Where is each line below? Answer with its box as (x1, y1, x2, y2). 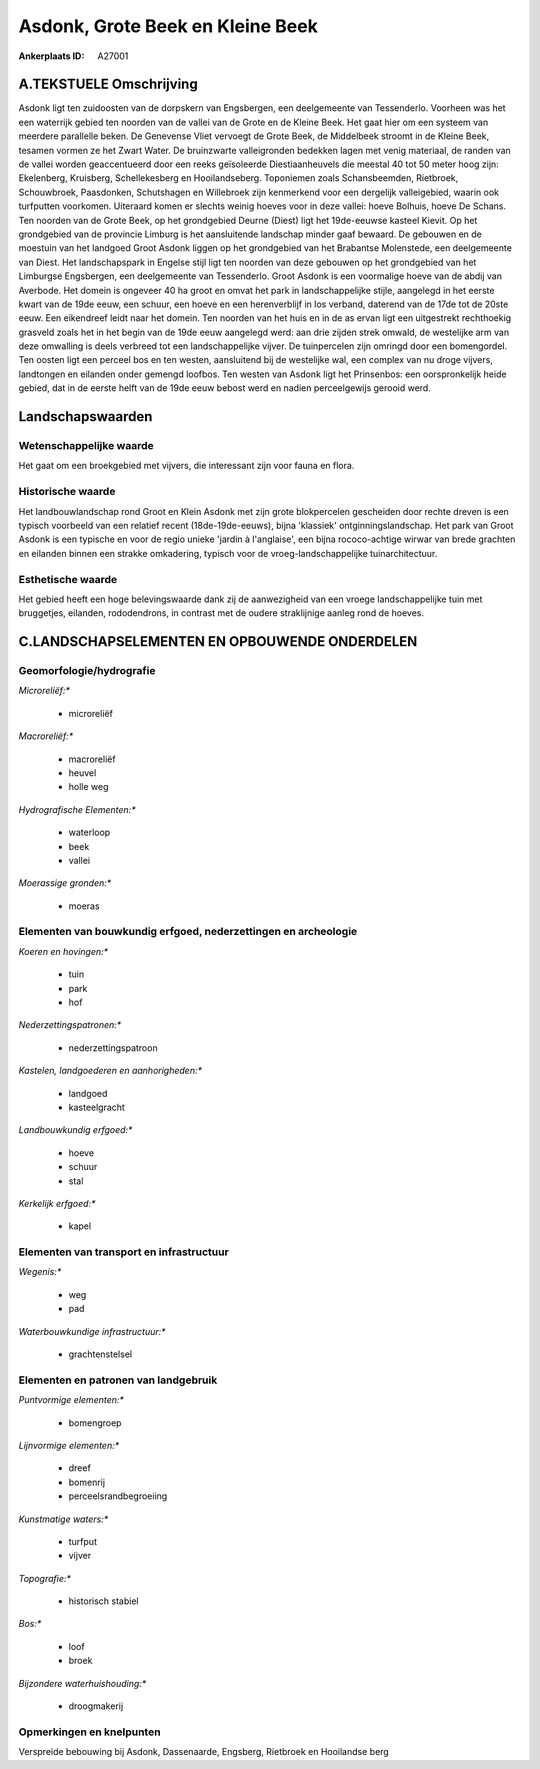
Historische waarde (18, 485, 116, 499)
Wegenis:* (18, 1266, 62, 1278)
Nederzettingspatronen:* (18, 1019, 122, 1031)
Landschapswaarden (18, 408, 153, 425)
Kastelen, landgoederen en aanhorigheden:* (18, 1065, 203, 1077)
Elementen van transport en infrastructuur (18, 1245, 229, 1259)
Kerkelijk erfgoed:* (18, 1197, 96, 1209)
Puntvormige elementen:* (18, 1394, 125, 1406)
